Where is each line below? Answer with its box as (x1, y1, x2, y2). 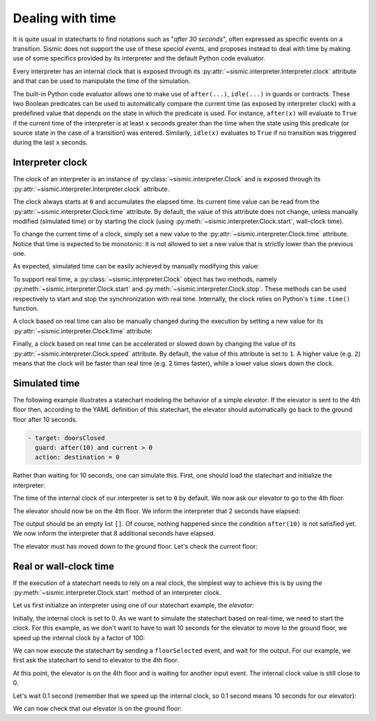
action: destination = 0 (35, 453, 120, 462)
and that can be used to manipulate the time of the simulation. (13, 77, 191, 85)
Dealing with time (13, 10, 116, 26)
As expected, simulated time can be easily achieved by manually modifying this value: (13, 262, 260, 271)
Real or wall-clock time (13, 560, 115, 572)
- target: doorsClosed (27, 434, 105, 442)
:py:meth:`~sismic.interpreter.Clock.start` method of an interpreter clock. (13, 589, 221, 597)
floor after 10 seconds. (13, 415, 78, 423)
